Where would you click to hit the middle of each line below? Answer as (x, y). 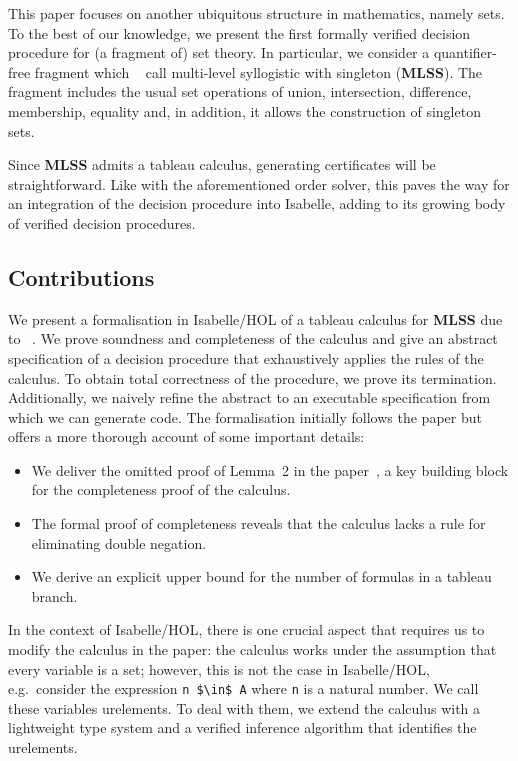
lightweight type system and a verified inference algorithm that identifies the (242, 727)
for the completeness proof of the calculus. (161, 489)
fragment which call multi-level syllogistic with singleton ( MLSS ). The (258, 71)
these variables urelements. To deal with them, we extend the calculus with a (244, 707)
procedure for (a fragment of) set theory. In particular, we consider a (219, 52)
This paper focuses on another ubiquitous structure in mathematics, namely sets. (256, 13)
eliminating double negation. (119, 542)
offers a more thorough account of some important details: (186, 436)
